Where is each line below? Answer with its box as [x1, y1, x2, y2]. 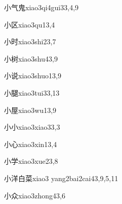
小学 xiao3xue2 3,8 [4, 156, 58, 166]
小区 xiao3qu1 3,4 [4, 19, 55, 30]
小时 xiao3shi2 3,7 [4, 36, 56, 47]
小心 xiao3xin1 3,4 [4, 138, 57, 149]
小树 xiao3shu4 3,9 [4, 53, 58, 64]
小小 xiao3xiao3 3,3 [4, 122, 60, 132]
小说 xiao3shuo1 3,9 [4, 70, 61, 81]
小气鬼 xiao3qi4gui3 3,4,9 [4, 2, 79, 12]
